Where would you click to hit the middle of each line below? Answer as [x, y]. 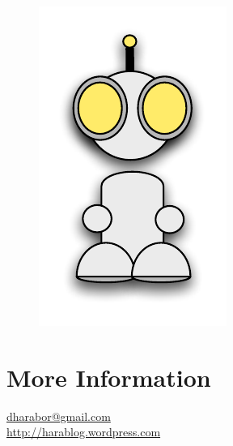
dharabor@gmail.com [59, 416]
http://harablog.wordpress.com [84, 432]
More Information [109, 377]
